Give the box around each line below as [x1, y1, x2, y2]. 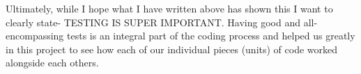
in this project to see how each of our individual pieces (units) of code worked [6, 41, 338, 56]
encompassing [6, 28, 64, 43]
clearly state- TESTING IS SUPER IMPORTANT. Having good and [6, 15, 300, 29]
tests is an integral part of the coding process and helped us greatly [67, 28, 355, 43]
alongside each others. [6, 55, 99, 70]
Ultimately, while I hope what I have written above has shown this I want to [6, 1, 333, 15]
